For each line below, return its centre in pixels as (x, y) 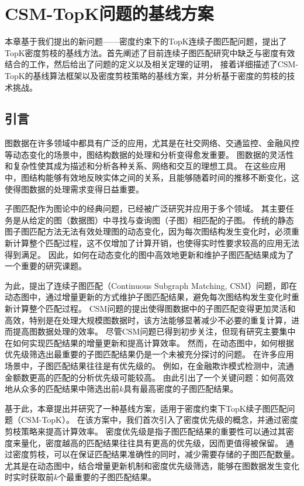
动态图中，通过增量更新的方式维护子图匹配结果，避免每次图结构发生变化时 (148, 297)
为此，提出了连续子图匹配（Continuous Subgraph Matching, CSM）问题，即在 (151, 285)
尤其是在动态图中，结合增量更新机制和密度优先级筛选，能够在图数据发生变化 (152, 465)
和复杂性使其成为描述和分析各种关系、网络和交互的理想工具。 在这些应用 (145, 166)
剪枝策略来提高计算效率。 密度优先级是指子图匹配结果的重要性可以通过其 (145, 431)
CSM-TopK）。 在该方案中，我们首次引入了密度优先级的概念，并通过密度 (159, 420)
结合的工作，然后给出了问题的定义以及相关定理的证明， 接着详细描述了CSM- (152, 64)
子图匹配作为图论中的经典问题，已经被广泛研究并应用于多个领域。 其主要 (145, 208)
